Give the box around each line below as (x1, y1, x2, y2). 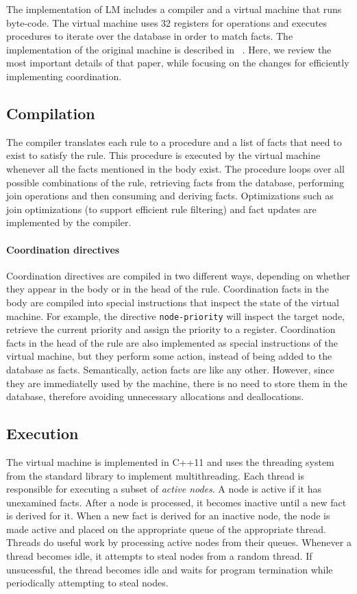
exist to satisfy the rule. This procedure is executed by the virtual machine (6, 148, 321, 162)
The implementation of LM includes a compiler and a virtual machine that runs (6, 2, 342, 16)
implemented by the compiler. (6, 215, 132, 230)
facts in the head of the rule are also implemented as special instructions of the (6, 335, 338, 349)
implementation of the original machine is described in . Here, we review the (6, 42, 332, 56)
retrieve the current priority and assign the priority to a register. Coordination (6, 322, 336, 336)
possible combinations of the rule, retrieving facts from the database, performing (6, 175, 344, 189)
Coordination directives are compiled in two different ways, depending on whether (6, 268, 350, 282)
